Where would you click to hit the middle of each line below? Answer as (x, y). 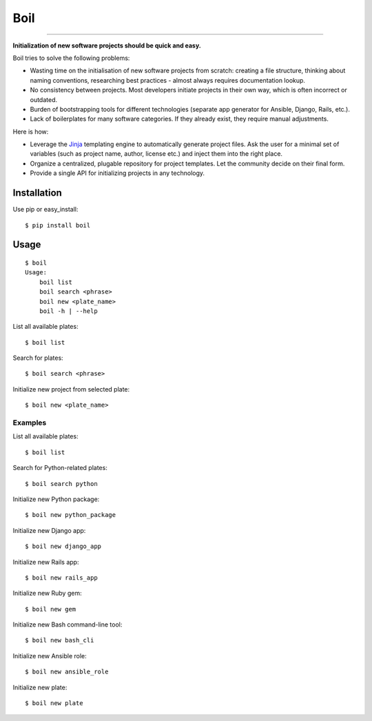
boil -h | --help (68, 311)
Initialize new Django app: (49, 530)
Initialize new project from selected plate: (71, 389)
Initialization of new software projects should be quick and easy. (107, 45)
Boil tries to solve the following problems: (71, 58)
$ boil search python (61, 484)
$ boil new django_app (63, 547)
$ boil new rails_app (61, 578)
